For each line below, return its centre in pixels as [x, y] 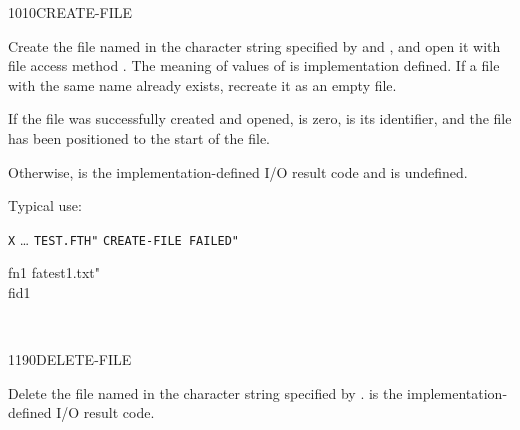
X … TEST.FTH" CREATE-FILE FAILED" [124, 238]
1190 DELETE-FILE [70, 359]
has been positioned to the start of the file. [139, 137]
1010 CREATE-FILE [70, 12]
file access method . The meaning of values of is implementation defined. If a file [254, 65]
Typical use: [45, 205]
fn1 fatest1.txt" [54, 272]
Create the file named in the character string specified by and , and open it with [254, 45]
